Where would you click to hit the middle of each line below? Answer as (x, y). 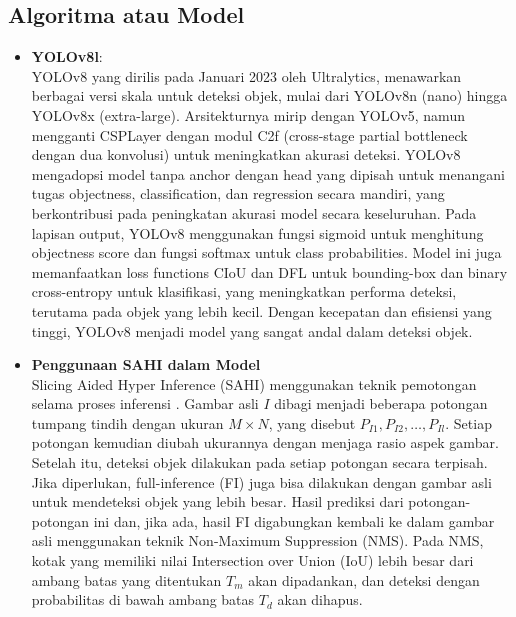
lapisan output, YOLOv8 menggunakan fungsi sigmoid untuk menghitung (257, 232)
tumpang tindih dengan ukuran (127, 422)
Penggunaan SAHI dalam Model (146, 364)
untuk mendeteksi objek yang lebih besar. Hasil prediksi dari (217, 501)
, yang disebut (312, 422)
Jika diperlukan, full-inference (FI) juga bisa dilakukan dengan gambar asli (261, 481)
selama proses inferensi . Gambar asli (145, 403)
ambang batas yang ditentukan (126, 579)
